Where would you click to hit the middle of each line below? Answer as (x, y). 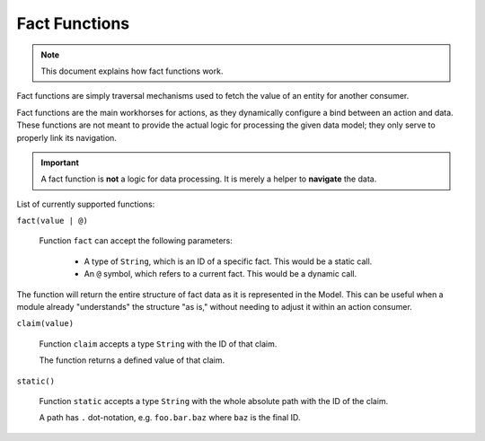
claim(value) (45, 324)
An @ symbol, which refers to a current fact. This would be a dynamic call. (220, 274)
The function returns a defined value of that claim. (132, 360)
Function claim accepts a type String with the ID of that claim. (158, 344)
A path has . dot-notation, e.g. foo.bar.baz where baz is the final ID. (170, 418)
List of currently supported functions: (86, 204)
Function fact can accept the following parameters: (136, 241)
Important (60, 163)
